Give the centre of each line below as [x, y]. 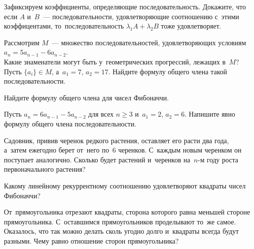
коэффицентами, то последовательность [64, 26]
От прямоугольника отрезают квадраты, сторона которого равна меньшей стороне [127, 212]
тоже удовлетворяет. [191, 26]
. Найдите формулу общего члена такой [168, 71]
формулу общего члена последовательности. [70, 123]
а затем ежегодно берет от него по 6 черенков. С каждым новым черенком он [123, 150]
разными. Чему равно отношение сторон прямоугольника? [91, 240]
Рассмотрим [22, 42]
